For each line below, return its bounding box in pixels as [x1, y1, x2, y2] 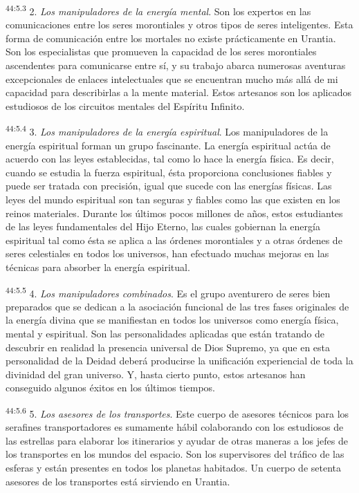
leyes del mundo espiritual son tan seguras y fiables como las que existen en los [6, 192, 340, 207]
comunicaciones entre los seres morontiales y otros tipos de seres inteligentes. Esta [6, 17, 353, 32]
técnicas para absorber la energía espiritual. [6, 260, 190, 274]
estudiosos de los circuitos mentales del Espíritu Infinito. [6, 98, 245, 113]
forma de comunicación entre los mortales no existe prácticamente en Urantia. [6, 30, 336, 45]
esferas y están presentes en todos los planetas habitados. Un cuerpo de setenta [6, 461, 342, 475]
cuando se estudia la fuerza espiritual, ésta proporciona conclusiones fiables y [6, 165, 332, 179]
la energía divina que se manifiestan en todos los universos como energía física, [6, 313, 339, 327]
